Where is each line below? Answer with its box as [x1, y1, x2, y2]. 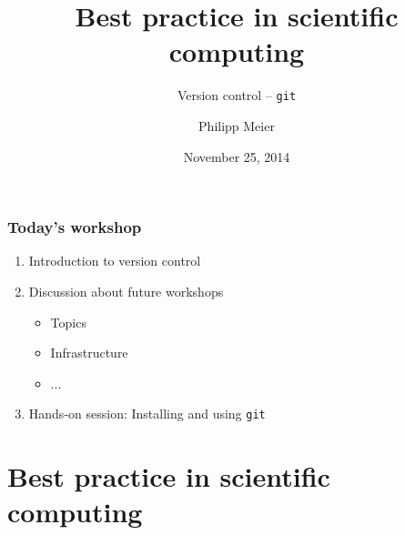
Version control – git [177, 86, 297, 105]
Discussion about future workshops [28, 282, 224, 301]
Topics [50, 312, 86, 331]
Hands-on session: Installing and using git [28, 404, 266, 423]
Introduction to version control [28, 251, 201, 270]
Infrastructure [50, 343, 128, 362]
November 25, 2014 [183, 146, 290, 166]
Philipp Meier [198, 116, 275, 135]
